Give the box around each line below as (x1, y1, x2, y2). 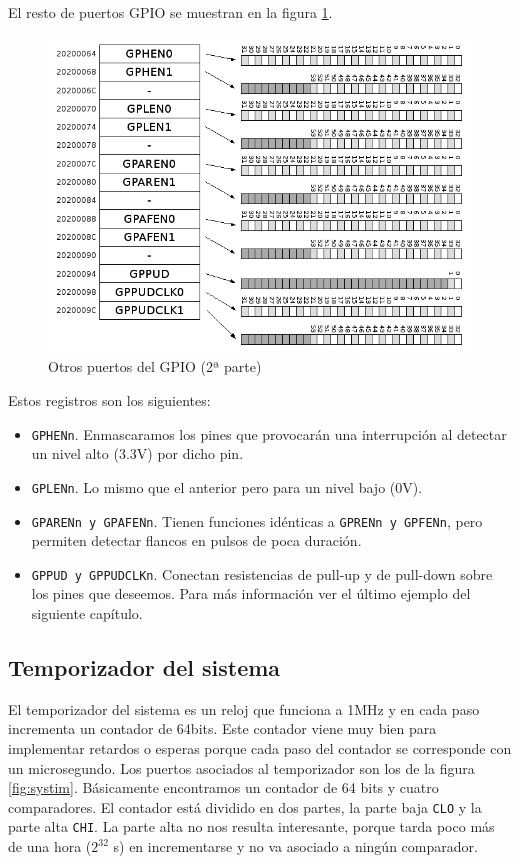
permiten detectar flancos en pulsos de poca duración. (31, 530, 362, 551)
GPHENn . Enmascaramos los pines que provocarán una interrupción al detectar (31, 423, 507, 444)
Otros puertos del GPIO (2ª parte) (48, 356, 262, 377)
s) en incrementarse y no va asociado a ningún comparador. (113, 836, 478, 857)
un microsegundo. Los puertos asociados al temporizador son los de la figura (8, 757, 475, 778)
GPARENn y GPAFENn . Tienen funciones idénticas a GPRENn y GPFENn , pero (31, 510, 483, 531)
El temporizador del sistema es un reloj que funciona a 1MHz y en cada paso (8, 698, 480, 719)
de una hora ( (8, 836, 92, 857)
